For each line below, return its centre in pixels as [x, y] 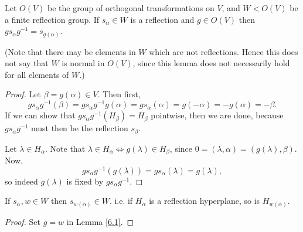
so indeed [21, 181]
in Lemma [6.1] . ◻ [100, 221]
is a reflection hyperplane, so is [205, 201]
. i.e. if [121, 201]
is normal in [83, 63]
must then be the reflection [79, 128]
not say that [27, 63]
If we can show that [40, 115]
